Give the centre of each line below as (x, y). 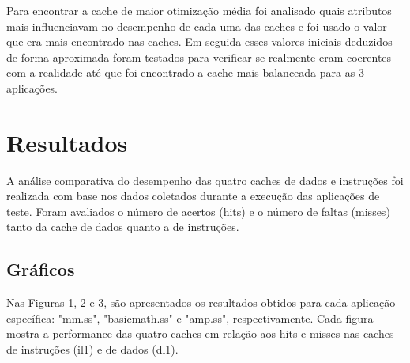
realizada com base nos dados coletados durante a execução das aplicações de (193, 196)
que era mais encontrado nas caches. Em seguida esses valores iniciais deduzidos (199, 42)
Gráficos (41, 269)
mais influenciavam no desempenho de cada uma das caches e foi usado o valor (197, 26)
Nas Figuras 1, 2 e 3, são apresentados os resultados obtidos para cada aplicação (201, 302)
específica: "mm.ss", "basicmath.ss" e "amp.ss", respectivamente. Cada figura (190, 318)
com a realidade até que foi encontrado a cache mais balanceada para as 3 (185, 72)
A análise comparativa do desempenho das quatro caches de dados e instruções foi (205, 180)
